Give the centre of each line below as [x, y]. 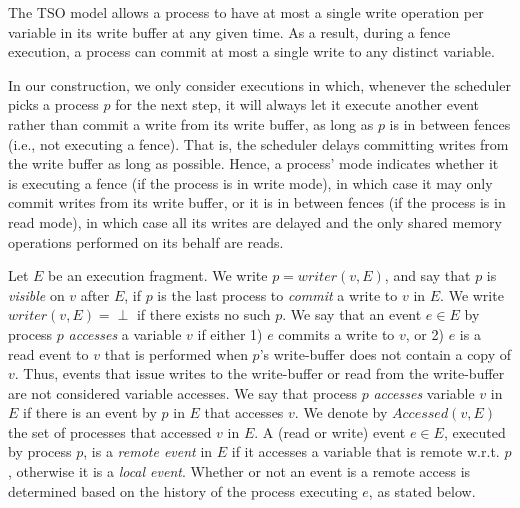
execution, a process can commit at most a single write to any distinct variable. [251, 51]
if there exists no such [203, 314]
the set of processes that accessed [110, 431]
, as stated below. [422, 490]
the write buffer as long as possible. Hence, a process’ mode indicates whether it [253, 163]
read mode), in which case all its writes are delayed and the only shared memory [255, 221]
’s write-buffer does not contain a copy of [385, 353]
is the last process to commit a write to [277, 294]
